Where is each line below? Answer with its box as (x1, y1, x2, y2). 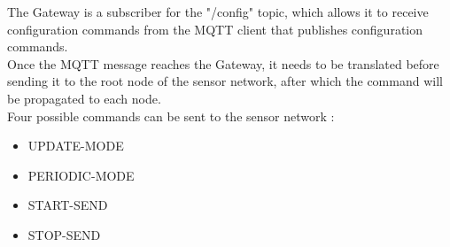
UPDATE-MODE (27, 136, 124, 155)
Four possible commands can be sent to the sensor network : (7, 106, 335, 125)
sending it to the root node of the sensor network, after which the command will (7, 72, 443, 90)
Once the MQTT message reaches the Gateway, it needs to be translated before (7, 54, 439, 73)
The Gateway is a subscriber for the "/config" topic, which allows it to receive (7, 3, 429, 20)
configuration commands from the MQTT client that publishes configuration (7, 19, 423, 38)
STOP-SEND (27, 225, 101, 243)
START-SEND (27, 196, 108, 214)
